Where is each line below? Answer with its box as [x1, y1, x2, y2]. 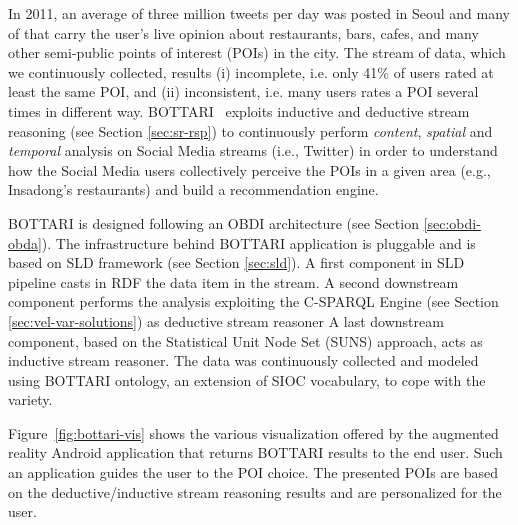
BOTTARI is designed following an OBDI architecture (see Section [8, 212, 419, 233]
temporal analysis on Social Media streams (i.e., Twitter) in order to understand [8, 140, 498, 161]
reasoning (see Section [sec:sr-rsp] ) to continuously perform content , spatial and [8, 120, 493, 141]
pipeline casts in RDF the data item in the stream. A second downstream [8, 271, 459, 292]
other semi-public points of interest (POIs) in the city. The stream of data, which [8, 42, 506, 63]
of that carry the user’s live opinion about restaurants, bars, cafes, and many [8, 22, 479, 43]
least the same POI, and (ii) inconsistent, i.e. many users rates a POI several [8, 81, 479, 102]
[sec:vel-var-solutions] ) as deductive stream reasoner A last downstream [8, 310, 444, 331]
